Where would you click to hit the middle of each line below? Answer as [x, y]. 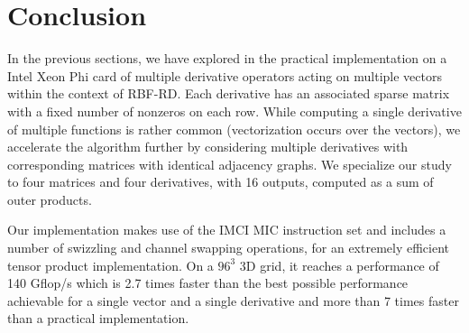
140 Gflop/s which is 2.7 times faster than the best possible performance [208, 283]
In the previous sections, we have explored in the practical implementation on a [227, 58]
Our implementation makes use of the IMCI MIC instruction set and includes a [227, 230]
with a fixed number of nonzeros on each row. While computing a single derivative [234, 111]
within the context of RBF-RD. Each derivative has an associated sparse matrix [229, 93]
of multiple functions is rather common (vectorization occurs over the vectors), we [234, 129]
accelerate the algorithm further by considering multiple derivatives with [208, 147]
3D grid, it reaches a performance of [339, 265]
